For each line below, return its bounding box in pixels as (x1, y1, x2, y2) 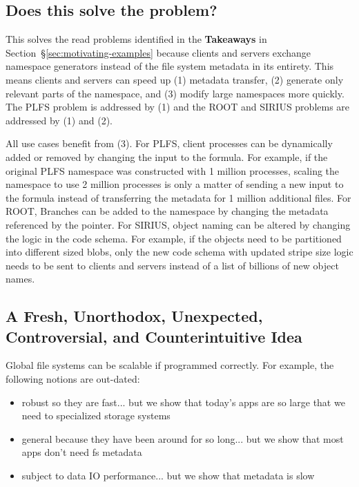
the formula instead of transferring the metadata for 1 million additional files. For (6, 190, 351, 204)
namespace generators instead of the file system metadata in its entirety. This (6, 59, 334, 73)
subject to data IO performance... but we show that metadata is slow (21, 468, 315, 483)
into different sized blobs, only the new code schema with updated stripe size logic (6, 245, 353, 259)
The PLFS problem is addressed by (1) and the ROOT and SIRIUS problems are (6, 99, 350, 114)
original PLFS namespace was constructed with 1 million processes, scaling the (6, 163, 340, 178)
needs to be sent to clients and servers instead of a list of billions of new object (6, 258, 339, 272)
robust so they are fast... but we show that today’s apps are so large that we (21, 394, 345, 409)
